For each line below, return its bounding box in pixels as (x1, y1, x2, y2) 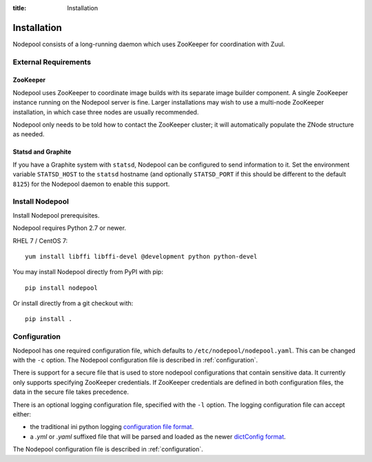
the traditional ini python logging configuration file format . (30, 423, 194, 431)
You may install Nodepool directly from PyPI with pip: (12, 268, 163, 276)
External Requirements (12, 57, 92, 67)
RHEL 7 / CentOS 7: (12, 236, 68, 244)
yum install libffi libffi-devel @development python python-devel (25, 252, 258, 260)
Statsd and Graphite (12, 148, 72, 156)
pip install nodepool (25, 284, 98, 292)
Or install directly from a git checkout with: (12, 300, 134, 308)
